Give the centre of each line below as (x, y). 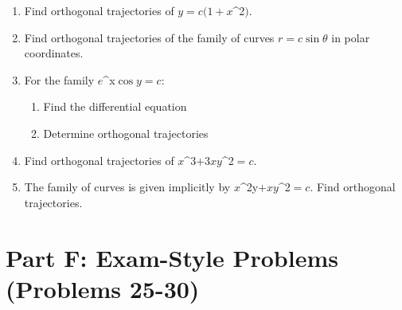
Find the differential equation (115, 106)
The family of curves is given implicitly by (127, 187)
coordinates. (54, 53)
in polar (351, 37)
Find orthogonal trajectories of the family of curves (149, 37)
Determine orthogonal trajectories (126, 133)
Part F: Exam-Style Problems (172, 257)
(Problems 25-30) (103, 288)
